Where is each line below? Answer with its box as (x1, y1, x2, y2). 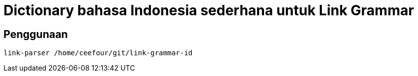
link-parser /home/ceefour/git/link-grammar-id (3, 49, 193, 57)
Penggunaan (3, 28, 68, 40)
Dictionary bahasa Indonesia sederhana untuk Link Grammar (3, 2, 414, 19)
